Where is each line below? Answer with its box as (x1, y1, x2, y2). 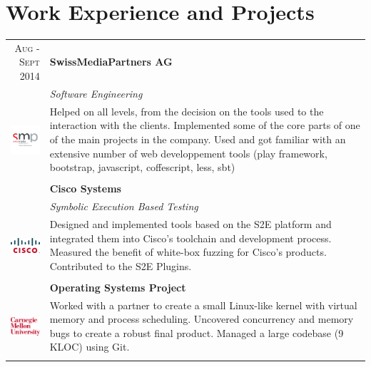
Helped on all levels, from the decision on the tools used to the (49, 103, 324, 118)
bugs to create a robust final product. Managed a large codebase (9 (49, 325, 344, 340)
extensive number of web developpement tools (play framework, (49, 145, 327, 160)
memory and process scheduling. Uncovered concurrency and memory (49, 311, 354, 326)
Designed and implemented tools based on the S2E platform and (49, 216, 332, 231)
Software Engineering (49, 86, 143, 100)
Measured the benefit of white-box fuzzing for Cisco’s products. (49, 244, 327, 259)
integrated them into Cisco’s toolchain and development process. (49, 230, 332, 245)
